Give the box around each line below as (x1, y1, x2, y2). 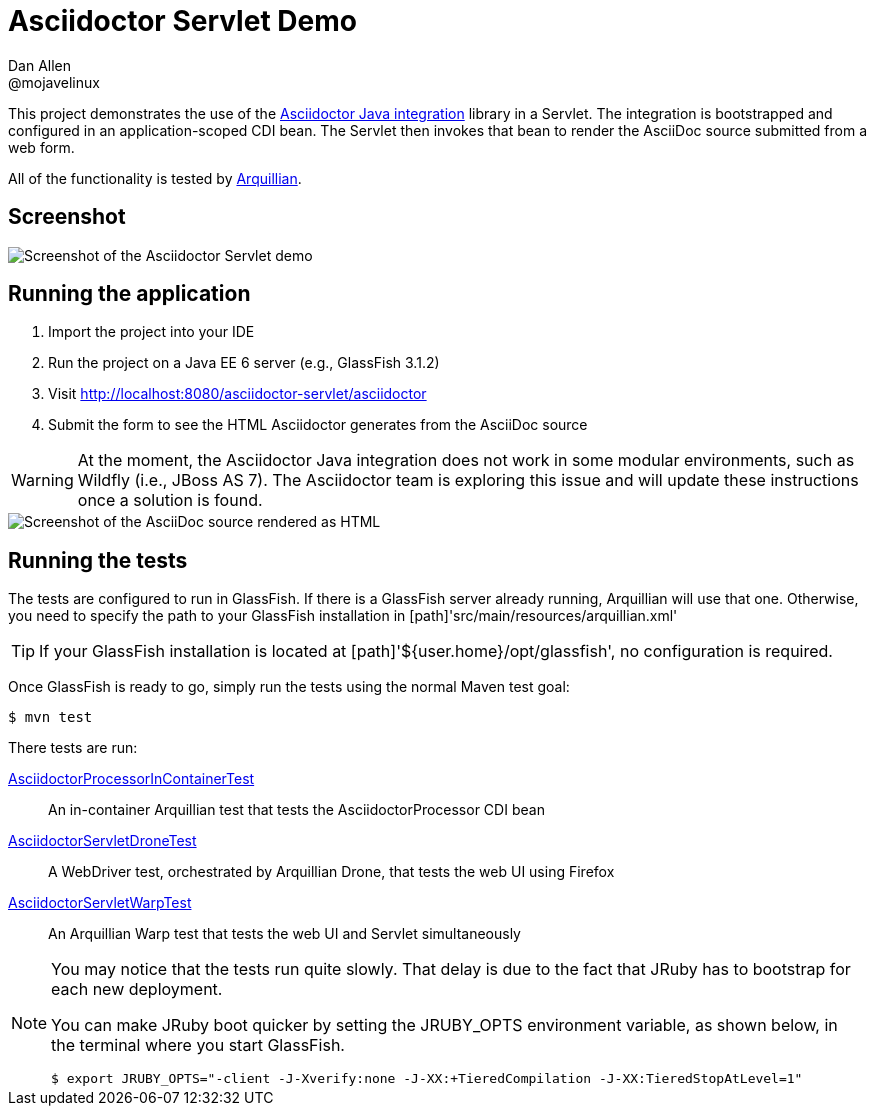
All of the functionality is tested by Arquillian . (8, 169, 302, 187)
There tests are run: (8, 739, 138, 757)
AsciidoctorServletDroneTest (8, 832, 197, 850)
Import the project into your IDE (48, 323, 255, 341)
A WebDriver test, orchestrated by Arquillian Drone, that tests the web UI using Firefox (48, 863, 615, 881)
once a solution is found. (77, 490, 263, 511)
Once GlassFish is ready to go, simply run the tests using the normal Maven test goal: (8, 678, 570, 696)
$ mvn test (8, 709, 93, 726)
